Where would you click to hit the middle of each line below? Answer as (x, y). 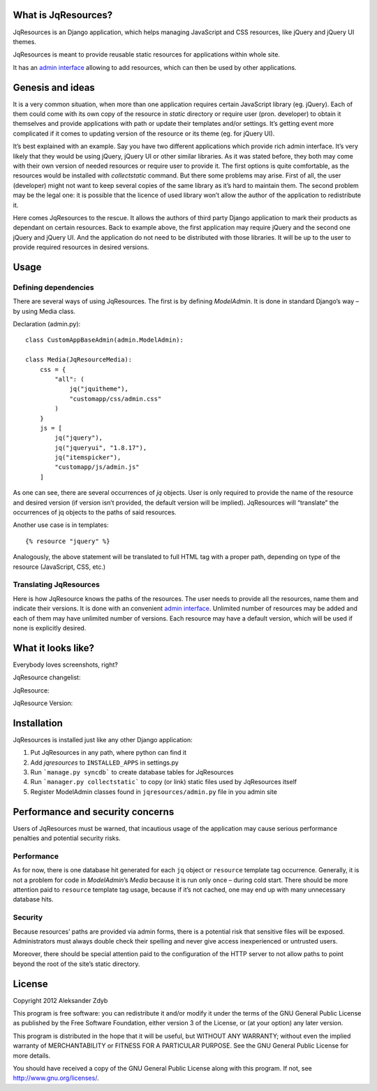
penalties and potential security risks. (67, 838)
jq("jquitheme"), (99, 389)
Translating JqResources (57, 585)
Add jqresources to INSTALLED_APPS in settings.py (105, 763)
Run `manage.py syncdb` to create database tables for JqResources (132, 772)
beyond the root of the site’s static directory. (76, 964)
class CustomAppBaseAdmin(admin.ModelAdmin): (105, 340)
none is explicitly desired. (50, 628)
